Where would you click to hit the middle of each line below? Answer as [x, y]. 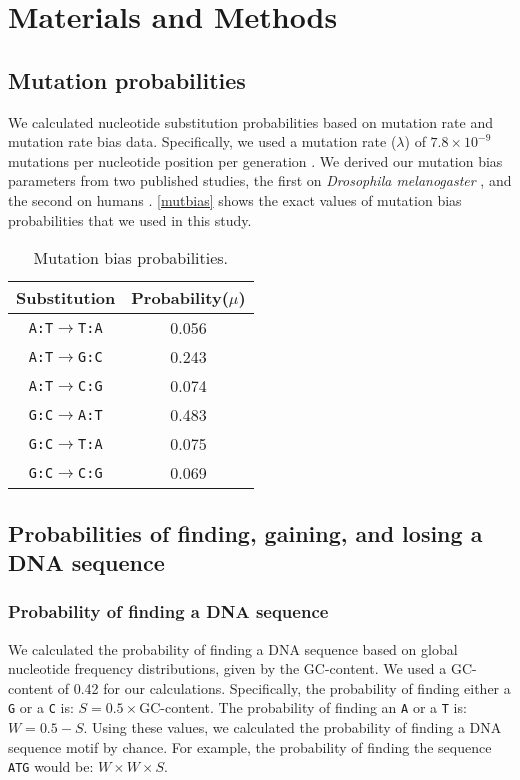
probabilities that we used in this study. [130, 219]
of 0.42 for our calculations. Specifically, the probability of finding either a [284, 687]
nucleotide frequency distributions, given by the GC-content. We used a [227, 668]
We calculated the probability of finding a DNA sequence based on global [233, 648]
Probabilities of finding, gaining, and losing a [245, 532]
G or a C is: [41, 707]
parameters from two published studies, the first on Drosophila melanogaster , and [260, 180]
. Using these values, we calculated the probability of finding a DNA [292, 726]
